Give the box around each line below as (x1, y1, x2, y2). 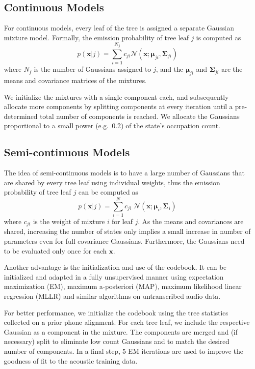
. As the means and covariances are (138, 216, 244, 227)
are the (221, 64, 243, 74)
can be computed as (78, 187, 138, 197)
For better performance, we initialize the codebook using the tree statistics (4, 307, 229, 317)
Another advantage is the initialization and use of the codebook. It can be (4, 262, 227, 272)
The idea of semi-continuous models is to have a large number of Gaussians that (4, 168, 245, 178)
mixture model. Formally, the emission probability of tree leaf (4, 32, 189, 42)
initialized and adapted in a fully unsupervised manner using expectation (4, 271, 224, 282)
